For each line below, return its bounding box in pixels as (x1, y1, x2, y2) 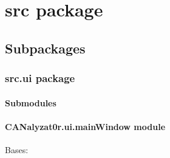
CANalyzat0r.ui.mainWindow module (5, 120, 166, 132)
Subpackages (5, 38, 86, 57)
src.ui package (5, 70, 75, 86)
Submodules (5, 96, 56, 109)
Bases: (5, 143, 29, 156)
